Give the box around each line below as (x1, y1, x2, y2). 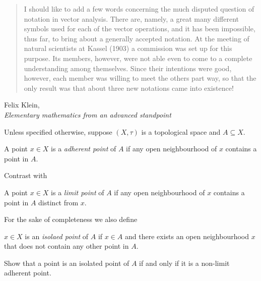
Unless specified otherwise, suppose (4, 126, 112, 137)
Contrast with (4, 170, 47, 181)
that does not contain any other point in (4, 241, 129, 251)
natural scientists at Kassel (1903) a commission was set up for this (24, 43, 232, 53)
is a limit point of (51, 187, 104, 197)
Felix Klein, (4, 99, 40, 110)
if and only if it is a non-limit (139, 257, 230, 268)
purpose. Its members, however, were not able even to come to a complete (24, 52, 252, 63)
